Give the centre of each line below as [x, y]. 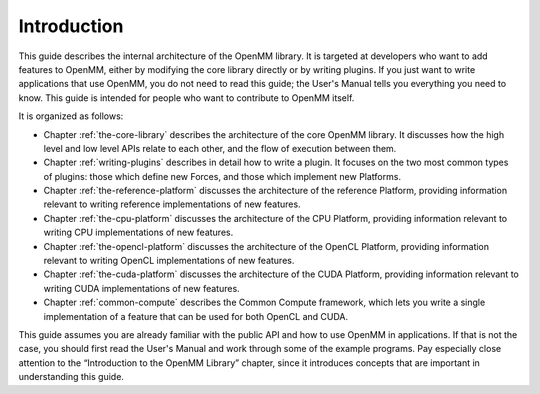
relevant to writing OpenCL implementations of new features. [169, 261]
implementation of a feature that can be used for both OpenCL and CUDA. [196, 316]
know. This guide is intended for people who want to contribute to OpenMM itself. [186, 97]
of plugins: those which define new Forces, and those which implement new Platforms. [222, 176]
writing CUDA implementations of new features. [141, 288]
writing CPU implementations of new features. [138, 232]
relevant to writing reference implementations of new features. [172, 204]
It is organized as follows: [71, 116]
